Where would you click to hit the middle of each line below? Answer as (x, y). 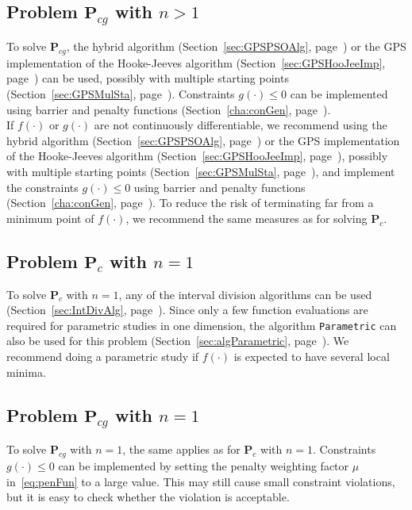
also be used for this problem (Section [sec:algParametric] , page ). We (178, 341)
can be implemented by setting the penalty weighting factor (204, 465)
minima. (26, 372)
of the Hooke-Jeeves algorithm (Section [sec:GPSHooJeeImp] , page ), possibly (197, 156)
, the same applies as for (181, 449)
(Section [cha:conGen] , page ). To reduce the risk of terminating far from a (190, 203)
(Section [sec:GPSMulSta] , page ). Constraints (121, 93)
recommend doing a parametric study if (103, 356)
